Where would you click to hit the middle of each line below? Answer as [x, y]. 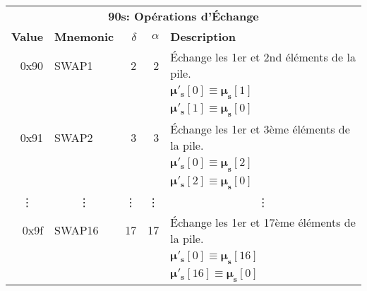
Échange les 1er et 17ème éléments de [263, 222]
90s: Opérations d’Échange [183, 16]
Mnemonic [84, 36]
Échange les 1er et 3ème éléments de [260, 129]
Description [203, 36]
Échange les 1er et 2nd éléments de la [263, 57]
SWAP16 [77, 230]
